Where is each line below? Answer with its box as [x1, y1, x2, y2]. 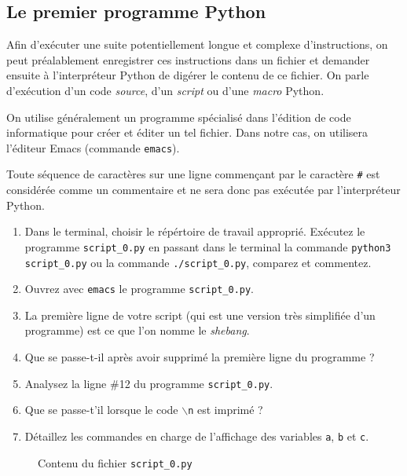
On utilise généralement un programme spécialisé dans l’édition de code [6, 108, 351, 125]
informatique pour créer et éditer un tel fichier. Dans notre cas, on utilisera [6, 124, 368, 141]
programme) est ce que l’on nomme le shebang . [24, 322, 250, 339]
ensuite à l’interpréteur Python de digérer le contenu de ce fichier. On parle [6, 67, 369, 83]
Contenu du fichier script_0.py [38, 454, 192, 471]
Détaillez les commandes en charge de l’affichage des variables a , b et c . [24, 427, 369, 444]
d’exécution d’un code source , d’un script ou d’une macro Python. [6, 82, 324, 98]
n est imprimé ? [188, 401, 263, 418]
